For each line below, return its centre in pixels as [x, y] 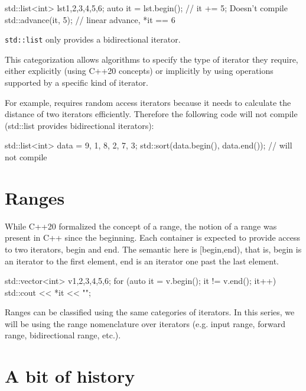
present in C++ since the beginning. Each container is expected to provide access [152, 237]
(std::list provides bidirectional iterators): [79, 125]
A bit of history [70, 376]
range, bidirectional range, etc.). [63, 335]
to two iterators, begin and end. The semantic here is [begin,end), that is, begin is [153, 249]
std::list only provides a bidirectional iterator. [93, 39]
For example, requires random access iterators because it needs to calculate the [148, 102]
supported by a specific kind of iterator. [76, 83]
